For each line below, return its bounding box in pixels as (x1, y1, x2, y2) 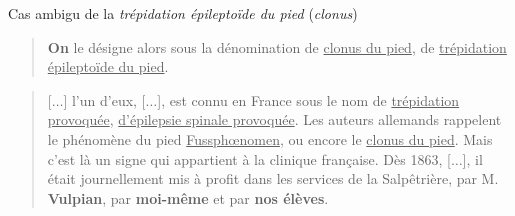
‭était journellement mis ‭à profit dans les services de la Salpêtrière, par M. (47, 168, 499, 189)
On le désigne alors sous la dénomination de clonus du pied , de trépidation (47, 36, 507, 57)
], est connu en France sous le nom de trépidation (157, 89, 460, 110)
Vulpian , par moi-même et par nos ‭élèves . (47, 187, 329, 208)
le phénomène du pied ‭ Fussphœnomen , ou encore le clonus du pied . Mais (47, 128, 493, 149)
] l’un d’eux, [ (63, 89, 146, 110)
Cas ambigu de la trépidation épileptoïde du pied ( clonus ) (8, 3, 358, 23)
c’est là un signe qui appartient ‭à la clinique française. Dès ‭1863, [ (47, 148, 451, 169)
